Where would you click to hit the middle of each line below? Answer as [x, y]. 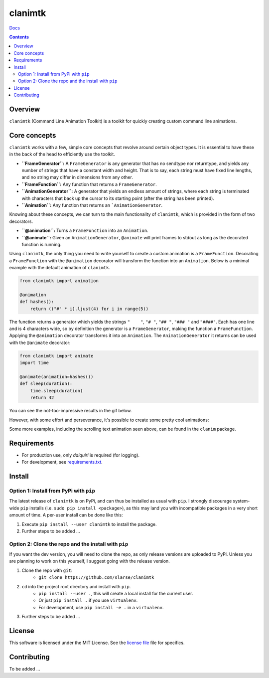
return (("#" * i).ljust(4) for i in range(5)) [89, 309]
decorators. [21, 221]
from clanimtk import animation [59, 281]
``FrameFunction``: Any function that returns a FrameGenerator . [89, 184]
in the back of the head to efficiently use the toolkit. [62, 154]
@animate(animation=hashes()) [57, 377]
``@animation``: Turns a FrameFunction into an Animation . [85, 231]
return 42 [42, 398]
